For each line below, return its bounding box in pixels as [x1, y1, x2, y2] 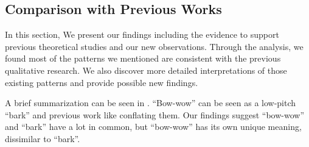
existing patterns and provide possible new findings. [5, 76, 198, 88]
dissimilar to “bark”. [5, 132, 80, 145]
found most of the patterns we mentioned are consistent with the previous [5, 52, 281, 65]
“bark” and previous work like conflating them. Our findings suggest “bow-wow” [5, 108, 305, 121]
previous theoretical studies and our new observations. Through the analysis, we [5, 40, 304, 52]
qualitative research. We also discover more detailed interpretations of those [5, 63, 287, 76]
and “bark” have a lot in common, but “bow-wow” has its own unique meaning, [5, 120, 302, 133]
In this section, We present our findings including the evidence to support [5, 28, 279, 41]
